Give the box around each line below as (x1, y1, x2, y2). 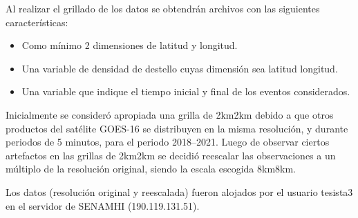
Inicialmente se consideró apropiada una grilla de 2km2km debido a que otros (6, 107, 334, 121)
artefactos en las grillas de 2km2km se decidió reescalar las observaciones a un (6, 148, 336, 162)
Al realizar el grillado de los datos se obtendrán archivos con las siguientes (6, 1, 320, 15)
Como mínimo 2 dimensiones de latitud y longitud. (21, 38, 238, 52)
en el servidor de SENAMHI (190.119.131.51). (6, 198, 200, 212)
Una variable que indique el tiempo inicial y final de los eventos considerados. (21, 84, 350, 99)
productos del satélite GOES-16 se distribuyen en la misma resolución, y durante (6, 121, 348, 135)
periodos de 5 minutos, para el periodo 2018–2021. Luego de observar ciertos (6, 135, 330, 149)
